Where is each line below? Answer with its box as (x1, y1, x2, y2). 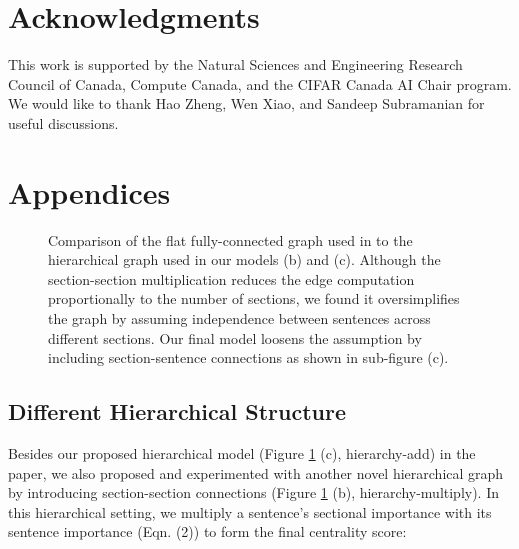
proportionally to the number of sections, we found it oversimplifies (48, 288, 460, 309)
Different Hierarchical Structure (8, 396, 347, 427)
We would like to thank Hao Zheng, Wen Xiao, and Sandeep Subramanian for (8, 93, 485, 114)
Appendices (8, 171, 171, 212)
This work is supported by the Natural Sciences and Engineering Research (8, 54, 463, 75)
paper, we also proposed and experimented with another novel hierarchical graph (8, 462, 504, 483)
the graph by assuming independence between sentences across (48, 308, 431, 328)
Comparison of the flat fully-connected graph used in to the (48, 229, 413, 250)
